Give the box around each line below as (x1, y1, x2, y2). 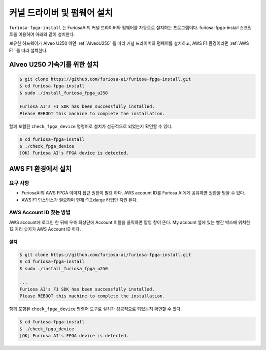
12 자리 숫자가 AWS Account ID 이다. (9, 226, 81, 232)
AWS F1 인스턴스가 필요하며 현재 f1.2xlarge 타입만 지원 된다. (21, 197, 138, 203)
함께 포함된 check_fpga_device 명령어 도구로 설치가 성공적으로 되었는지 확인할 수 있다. (9, 306, 182, 312)
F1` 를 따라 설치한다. (9, 47, 48, 53)
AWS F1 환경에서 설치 (9, 164, 71, 173)
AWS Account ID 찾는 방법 (9, 209, 71, 216)
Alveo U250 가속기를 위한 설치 (9, 60, 99, 68)
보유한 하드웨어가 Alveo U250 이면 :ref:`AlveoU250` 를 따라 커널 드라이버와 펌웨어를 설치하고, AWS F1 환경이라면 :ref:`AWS (9, 40, 249, 46)
